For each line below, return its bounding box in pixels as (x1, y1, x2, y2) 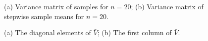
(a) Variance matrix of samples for (4, 1, 108, 11)
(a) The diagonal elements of (4, 27, 91, 38)
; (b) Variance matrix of (131, 1, 204, 11)
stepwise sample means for (4, 11, 84, 21)
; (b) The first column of (97, 27, 172, 38)
